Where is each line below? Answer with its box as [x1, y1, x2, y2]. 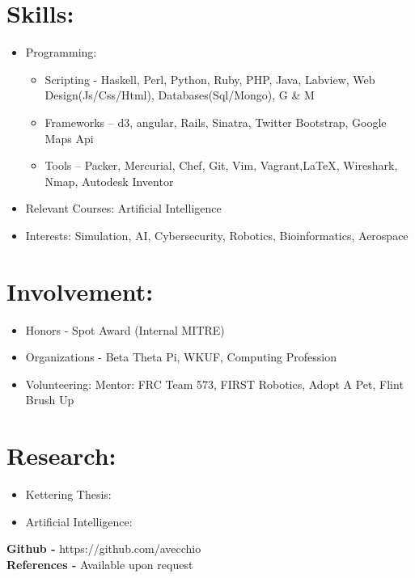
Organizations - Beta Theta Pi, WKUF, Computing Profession [25, 348, 337, 365]
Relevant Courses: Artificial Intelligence [25, 200, 222, 217]
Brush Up [25, 391, 74, 408]
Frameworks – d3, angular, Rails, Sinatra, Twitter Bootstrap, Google [44, 113, 387, 130]
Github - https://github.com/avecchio [6, 540, 201, 557]
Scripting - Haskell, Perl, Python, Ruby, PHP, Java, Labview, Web [44, 70, 375, 87]
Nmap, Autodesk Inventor [44, 172, 174, 189]
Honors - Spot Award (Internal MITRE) [25, 321, 225, 338]
